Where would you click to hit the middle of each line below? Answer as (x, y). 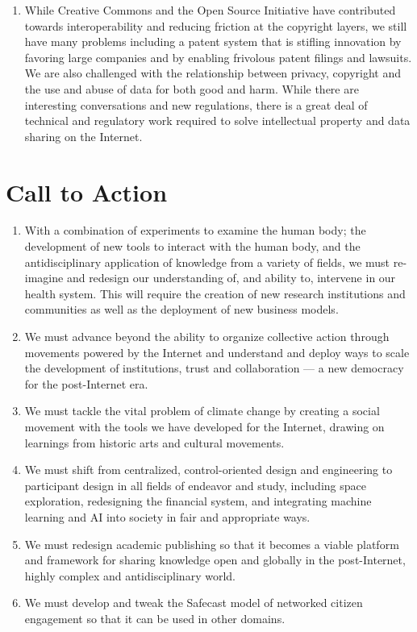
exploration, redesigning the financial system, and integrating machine (198, 501)
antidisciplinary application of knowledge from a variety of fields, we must (207, 262)
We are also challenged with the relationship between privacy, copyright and (213, 73)
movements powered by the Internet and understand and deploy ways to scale (217, 352)
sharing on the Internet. (83, 136)
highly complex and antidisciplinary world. (130, 575)
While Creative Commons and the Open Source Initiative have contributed (210, 10)
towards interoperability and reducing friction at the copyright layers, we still (216, 25)
